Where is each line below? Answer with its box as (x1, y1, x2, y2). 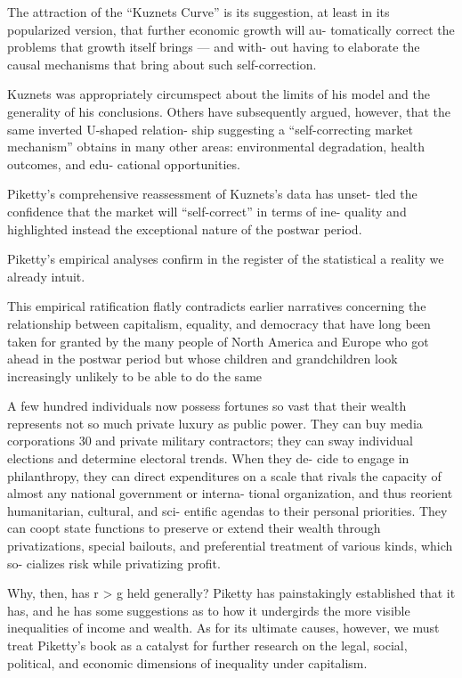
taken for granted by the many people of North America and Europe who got (7, 331, 429, 350)
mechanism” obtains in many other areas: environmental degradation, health (7, 137, 426, 156)
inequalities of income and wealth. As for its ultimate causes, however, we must (7, 618, 440, 637)
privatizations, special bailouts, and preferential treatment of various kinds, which (7, 536, 453, 555)
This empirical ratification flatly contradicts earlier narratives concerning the (7, 297, 426, 315)
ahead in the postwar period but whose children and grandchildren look (7, 349, 398, 368)
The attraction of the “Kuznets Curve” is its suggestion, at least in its (7, 3, 390, 20)
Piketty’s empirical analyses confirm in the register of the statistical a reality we (7, 249, 444, 268)
